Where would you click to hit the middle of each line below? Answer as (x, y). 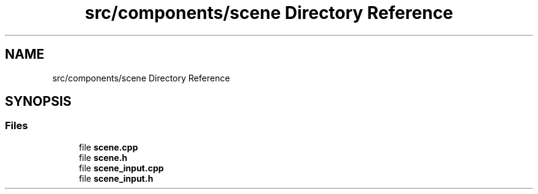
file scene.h (103, 157)
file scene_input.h (116, 178)
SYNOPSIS (38, 102)
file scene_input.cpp (121, 168)
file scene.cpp (108, 147)
